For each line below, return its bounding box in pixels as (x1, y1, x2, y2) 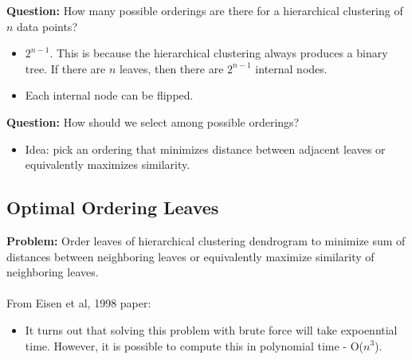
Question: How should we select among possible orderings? (6, 113, 300, 130)
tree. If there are (25, 60, 106, 76)
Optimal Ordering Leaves (6, 195, 219, 220)
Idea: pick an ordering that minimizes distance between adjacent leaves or (25, 140, 386, 157)
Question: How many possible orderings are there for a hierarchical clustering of (6, 2, 403, 18)
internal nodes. (255, 60, 328, 76)
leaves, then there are (119, 60, 224, 76)
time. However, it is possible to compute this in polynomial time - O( (25, 337, 363, 354)
